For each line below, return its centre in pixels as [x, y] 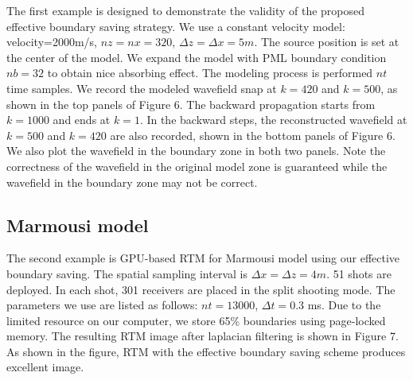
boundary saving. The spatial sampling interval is [127, 273]
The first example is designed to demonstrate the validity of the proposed [186, 10]
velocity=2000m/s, [52, 42]
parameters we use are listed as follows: [102, 305]
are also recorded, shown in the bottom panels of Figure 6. [253, 135]
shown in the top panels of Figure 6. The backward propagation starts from [191, 104]
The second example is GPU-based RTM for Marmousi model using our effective [203, 258]
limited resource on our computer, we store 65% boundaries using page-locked [196, 320]
